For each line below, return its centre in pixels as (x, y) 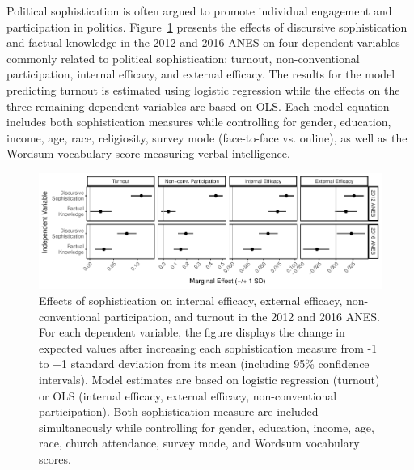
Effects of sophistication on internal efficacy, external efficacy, (191, 301)
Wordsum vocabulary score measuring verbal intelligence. (148, 153)
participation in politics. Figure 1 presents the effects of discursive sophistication (207, 26)
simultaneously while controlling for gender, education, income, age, (207, 427)
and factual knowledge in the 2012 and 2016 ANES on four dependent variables (203, 42)
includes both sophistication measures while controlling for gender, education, (199, 122)
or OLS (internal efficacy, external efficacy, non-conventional (188, 395)
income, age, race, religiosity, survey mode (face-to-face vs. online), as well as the (207, 137)
